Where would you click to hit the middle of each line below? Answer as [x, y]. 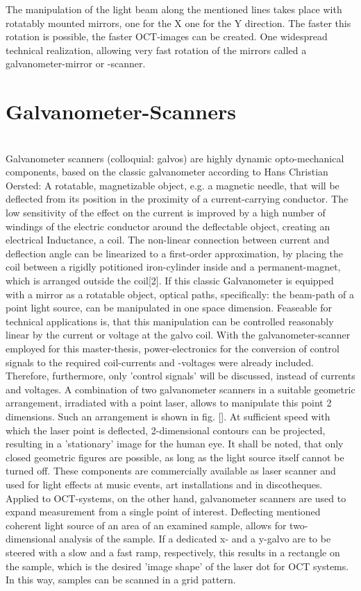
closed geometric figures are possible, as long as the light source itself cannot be [175, 457]
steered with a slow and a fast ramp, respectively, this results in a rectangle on [173, 552]
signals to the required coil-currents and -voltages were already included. [160, 362]
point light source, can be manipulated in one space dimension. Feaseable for [169, 308]
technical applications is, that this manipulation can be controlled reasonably [170, 321]
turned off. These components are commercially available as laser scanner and [171, 471]
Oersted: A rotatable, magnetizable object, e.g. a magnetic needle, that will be [173, 185]
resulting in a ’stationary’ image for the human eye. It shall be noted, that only [175, 444]
